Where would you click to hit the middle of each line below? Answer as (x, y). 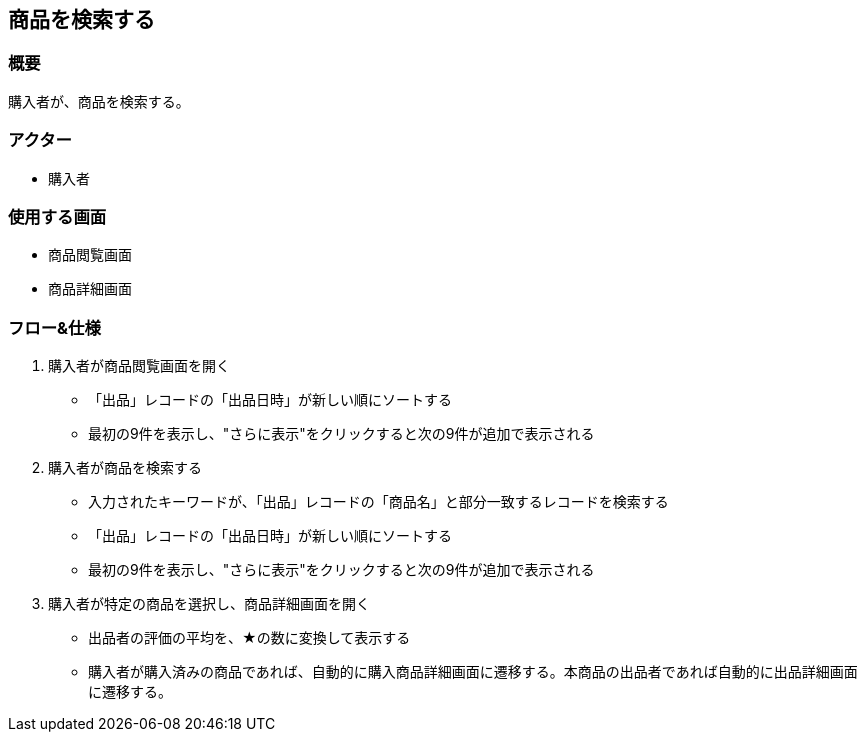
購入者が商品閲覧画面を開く (139, 366)
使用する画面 (57, 216)
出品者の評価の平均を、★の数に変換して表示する (249, 638)
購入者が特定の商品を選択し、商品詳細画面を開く (209, 604)
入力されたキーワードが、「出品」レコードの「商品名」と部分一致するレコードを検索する (378, 502)
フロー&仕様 (54, 327)
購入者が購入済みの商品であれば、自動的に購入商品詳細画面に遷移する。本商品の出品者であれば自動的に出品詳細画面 (473, 672)
